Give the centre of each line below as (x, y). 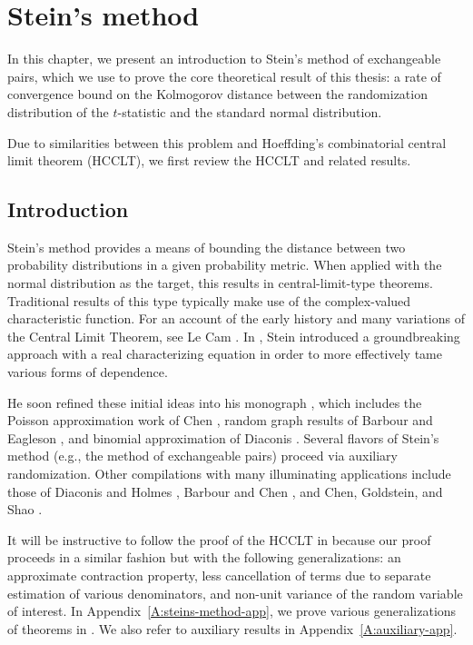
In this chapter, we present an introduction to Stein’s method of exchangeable (224, 59)
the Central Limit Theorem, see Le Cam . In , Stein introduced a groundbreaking (234, 336)
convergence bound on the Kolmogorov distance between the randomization (217, 94)
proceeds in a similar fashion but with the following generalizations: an (204, 557)
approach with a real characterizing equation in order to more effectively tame (225, 354)
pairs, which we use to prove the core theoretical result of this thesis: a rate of (224, 76)
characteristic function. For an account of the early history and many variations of (236, 318)
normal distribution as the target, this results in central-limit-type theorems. (220, 283)
